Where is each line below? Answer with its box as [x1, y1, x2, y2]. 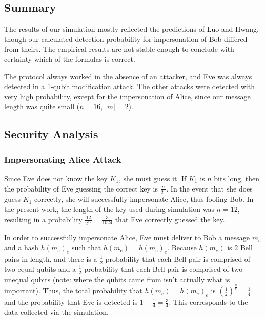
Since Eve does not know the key [4, 173, 108, 183]
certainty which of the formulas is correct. [4, 53, 135, 64]
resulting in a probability [4, 214, 83, 224]
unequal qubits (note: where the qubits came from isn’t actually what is [4, 273, 230, 284]
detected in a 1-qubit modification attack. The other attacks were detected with [4, 81, 255, 92]
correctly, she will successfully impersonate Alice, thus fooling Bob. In [34, 194, 254, 204]
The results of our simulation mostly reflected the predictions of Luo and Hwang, [4, 24, 259, 34]
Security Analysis [4, 126, 98, 142]
